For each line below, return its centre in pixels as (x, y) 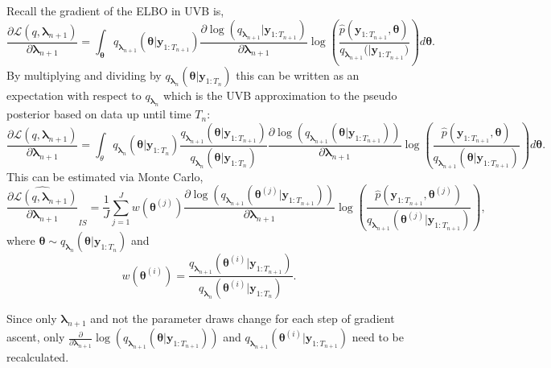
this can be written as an (298, 74)
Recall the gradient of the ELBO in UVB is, (115, 10)
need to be (378, 337)
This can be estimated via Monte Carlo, (105, 176)
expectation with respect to (74, 95)
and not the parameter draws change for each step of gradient (243, 318)
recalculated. (38, 357)
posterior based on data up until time (99, 114)
